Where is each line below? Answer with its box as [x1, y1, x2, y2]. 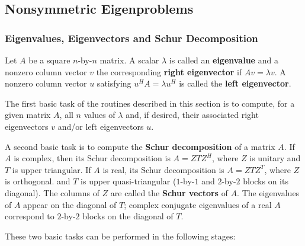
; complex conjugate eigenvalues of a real [124, 198, 272, 210]
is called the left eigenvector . [179, 77, 291, 90]
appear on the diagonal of [23, 198, 117, 210]
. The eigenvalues [237, 186, 300, 199]
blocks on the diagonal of [82, 210, 174, 222]
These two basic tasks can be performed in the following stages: [5, 229, 236, 242]
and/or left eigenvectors [57, 120, 144, 132]
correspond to [5, 210, 54, 222]
